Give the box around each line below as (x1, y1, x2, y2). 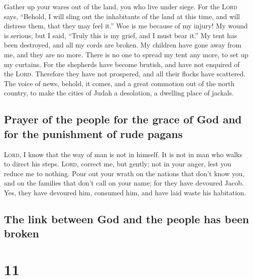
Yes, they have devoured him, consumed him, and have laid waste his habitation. (4, 187, 246, 197)
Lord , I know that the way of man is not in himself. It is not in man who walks (4, 149, 242, 159)
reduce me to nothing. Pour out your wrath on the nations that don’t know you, (4, 168, 245, 178)
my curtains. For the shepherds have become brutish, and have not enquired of (4, 59, 240, 69)
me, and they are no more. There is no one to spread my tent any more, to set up (4, 49, 249, 59)
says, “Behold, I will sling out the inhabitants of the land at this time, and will (4, 11, 240, 21)
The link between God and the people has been (4, 211, 249, 226)
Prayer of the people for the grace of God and (4, 112, 242, 127)
